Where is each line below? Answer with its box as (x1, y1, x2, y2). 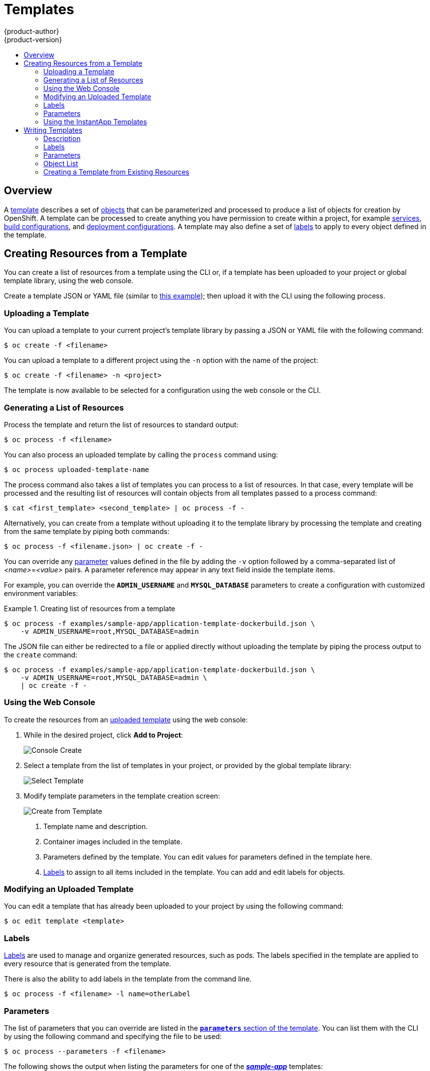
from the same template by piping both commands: (4, 527, 170, 535)
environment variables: (4, 589, 78, 597)
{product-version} (4, 35, 62, 44)
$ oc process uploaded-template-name (4, 465, 150, 474)
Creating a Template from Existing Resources (43, 167, 189, 176)
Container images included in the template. (43, 837, 183, 846)
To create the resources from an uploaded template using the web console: (4, 715, 248, 724)
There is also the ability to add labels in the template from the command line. (4, 975, 252, 983)
